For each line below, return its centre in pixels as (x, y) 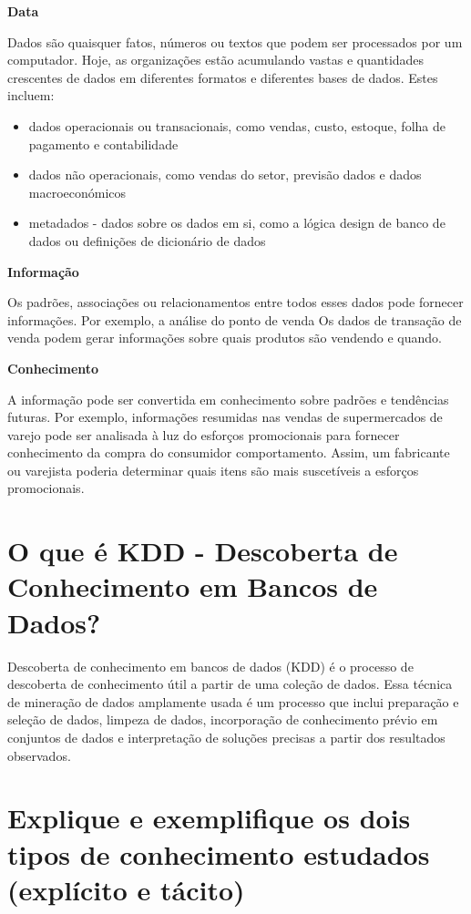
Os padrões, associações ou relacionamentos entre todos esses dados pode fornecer (235, 302)
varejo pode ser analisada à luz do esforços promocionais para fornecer (204, 434)
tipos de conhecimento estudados (219, 853)
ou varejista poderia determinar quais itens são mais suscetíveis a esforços (213, 470)
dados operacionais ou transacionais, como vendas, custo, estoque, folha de (237, 125)
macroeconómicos (77, 192)
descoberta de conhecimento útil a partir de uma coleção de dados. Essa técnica (230, 684)
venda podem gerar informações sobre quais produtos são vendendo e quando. (225, 338)
